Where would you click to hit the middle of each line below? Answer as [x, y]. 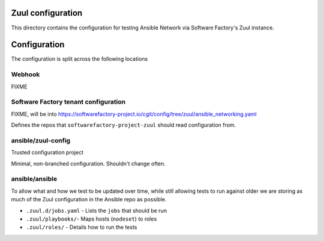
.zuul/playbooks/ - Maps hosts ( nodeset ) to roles [91, 219]
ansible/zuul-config [41, 140]
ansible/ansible [34, 179]
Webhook [25, 75]
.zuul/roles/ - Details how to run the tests [82, 227]
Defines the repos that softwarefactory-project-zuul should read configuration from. [124, 125]
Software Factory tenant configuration [68, 102]
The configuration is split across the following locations [79, 59]
